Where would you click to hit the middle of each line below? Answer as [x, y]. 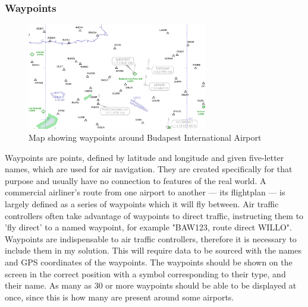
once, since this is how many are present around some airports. [120, 297]
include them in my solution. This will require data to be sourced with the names [153, 250]
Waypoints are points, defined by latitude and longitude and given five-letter [144, 157]
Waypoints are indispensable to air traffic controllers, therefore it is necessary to [151, 238]
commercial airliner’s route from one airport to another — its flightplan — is [145, 192]
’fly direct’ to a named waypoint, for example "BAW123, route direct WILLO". [148, 227]
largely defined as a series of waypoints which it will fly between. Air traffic [142, 204]
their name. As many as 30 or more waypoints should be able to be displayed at [151, 285]
